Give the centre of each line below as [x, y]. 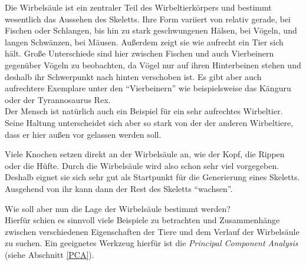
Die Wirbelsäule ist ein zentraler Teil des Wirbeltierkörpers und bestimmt [138, 7]
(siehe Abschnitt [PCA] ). [50, 254]
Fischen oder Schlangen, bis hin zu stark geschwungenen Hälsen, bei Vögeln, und [151, 30]
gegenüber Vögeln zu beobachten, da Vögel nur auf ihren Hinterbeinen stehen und [153, 64]
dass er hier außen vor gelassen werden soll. [83, 134]
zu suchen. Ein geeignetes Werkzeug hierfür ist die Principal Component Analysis [152, 243]
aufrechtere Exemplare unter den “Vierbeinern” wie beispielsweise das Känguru [148, 88]
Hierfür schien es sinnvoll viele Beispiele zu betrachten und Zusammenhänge [142, 220]
